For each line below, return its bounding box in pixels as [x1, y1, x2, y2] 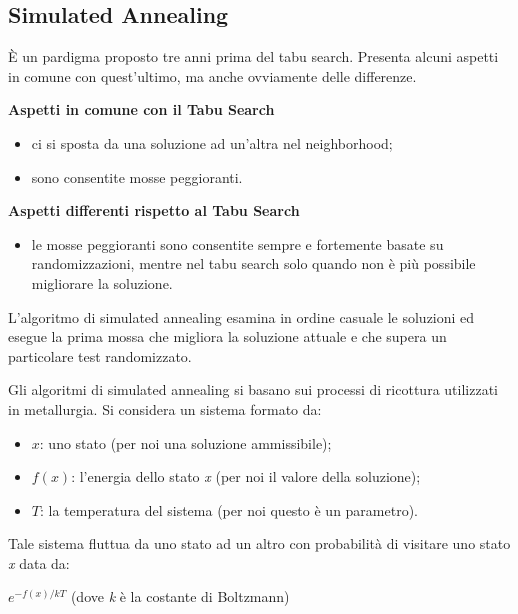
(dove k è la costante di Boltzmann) [70, 586, 290, 607]
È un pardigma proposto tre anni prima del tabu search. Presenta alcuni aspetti [8, 46, 499, 67]
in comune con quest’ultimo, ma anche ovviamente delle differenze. [8, 65, 417, 86]
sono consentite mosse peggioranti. [31, 166, 243, 187]
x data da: [8, 552, 70, 573]
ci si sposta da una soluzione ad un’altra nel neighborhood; [31, 132, 393, 153]
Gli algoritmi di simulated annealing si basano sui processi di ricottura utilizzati [8, 379, 498, 400]
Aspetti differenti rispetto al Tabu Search [8, 200, 300, 221]
